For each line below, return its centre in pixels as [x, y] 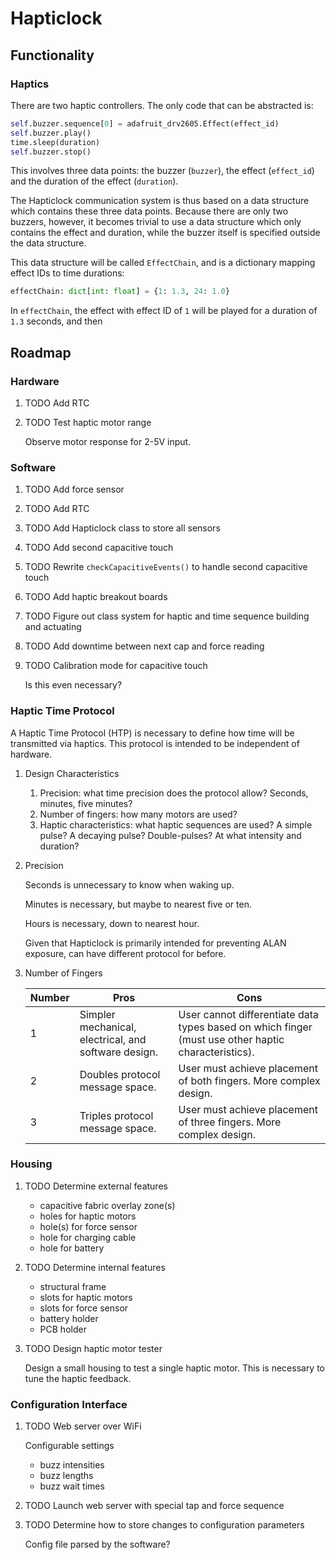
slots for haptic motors [86, 1297]
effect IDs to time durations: [67, 273]
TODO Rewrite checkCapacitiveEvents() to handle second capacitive [166, 567]
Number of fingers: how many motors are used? [138, 814]
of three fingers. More [230, 1122]
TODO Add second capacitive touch [99, 548]
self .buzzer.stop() [51, 152]
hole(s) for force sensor [88, 1226]
